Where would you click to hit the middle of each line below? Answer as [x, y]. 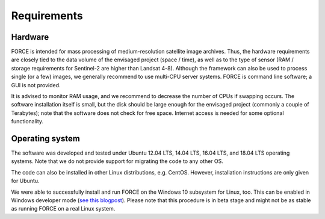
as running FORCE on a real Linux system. [63, 209]
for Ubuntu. [25, 181]
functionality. [27, 122]
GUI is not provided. [36, 85]
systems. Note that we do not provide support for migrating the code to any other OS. [117, 161]
